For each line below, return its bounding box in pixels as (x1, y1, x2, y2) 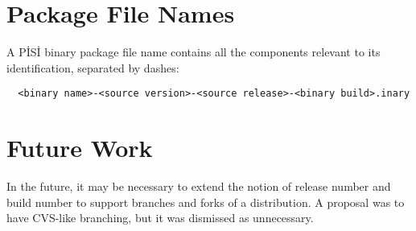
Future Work (6, 131, 153, 164)
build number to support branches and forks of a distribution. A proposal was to (6, 193, 405, 210)
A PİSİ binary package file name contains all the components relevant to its (6, 43, 381, 60)
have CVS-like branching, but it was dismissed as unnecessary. (6, 209, 314, 226)
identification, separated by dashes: (6, 59, 179, 76)
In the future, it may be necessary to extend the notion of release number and (6, 178, 391, 195)
